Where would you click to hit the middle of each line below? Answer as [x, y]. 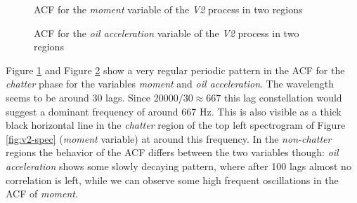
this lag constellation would [283, 97]
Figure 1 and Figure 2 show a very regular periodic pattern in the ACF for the [175, 70]
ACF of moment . [42, 194]
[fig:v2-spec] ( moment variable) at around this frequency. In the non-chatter [169, 138]
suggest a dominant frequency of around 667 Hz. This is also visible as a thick [174, 111]
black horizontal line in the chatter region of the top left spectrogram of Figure [176, 125]
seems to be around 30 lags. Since [78, 97]
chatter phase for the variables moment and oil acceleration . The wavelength [170, 84]
